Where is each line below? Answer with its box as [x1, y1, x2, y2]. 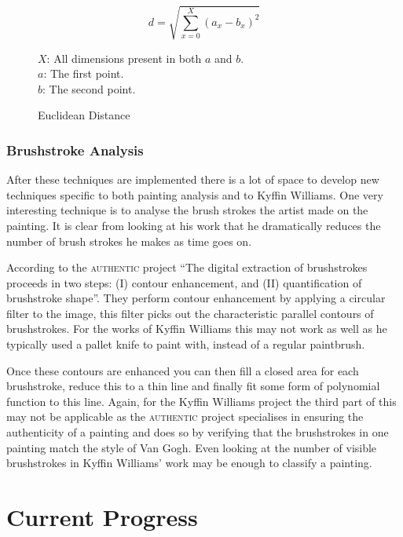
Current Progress [6, 501, 198, 533]
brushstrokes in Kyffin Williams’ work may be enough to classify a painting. [6, 455, 372, 471]
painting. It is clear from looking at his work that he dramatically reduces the [6, 217, 381, 233]
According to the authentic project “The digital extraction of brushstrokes [6, 259, 368, 276]
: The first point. [43, 65, 124, 82]
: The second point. [42, 80, 136, 97]
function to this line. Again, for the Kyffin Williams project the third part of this [6, 393, 397, 409]
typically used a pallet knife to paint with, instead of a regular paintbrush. [6, 336, 365, 353]
